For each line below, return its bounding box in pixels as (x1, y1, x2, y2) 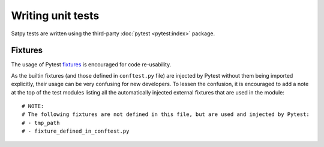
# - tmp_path (22, 120, 60, 126)
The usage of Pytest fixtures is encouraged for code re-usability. (11, 61, 172, 68)
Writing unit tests (11, 9, 100, 22)
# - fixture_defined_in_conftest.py (22, 128, 130, 134)
